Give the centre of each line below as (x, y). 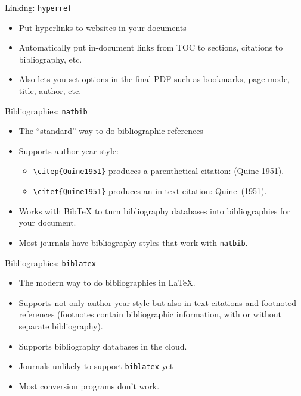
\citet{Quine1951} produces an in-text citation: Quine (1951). (150, 191)
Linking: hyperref (38, 7)
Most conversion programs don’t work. (89, 386)
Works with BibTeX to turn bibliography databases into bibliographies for (154, 211)
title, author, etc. (50, 91)
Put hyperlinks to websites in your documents (103, 27)
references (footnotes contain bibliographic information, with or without (150, 314)
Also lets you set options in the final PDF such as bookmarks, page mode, (154, 79)
